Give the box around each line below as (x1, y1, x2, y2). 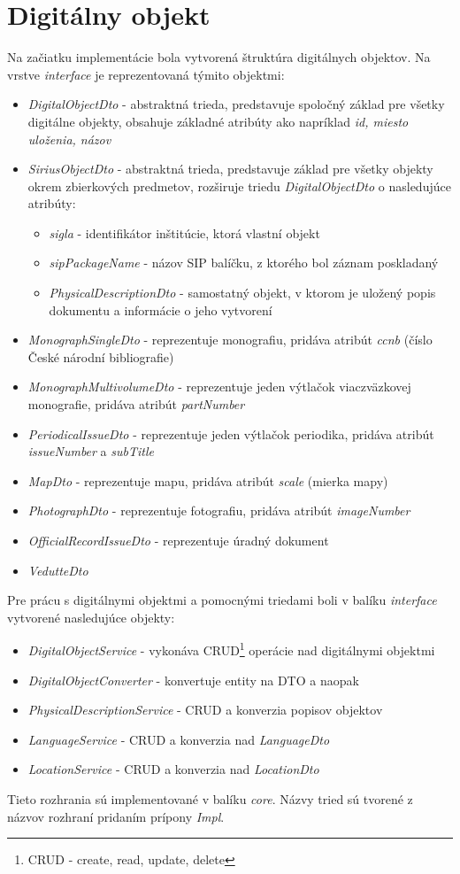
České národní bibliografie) (27, 347, 174, 366)
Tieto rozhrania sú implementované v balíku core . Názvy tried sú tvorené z (7, 790, 413, 808)
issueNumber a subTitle (27, 442, 154, 460)
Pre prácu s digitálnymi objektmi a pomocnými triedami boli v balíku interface (7, 591, 437, 609)
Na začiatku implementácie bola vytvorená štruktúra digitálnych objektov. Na (7, 48, 431, 66)
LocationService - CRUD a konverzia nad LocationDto (27, 760, 319, 778)
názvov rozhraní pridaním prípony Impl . (7, 807, 225, 825)
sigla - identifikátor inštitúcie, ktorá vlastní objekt (49, 223, 320, 242)
